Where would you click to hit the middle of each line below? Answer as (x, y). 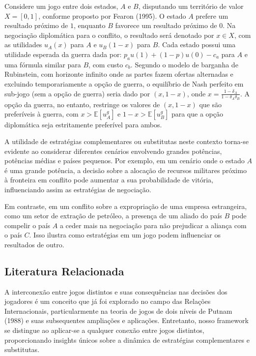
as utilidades (23, 44)
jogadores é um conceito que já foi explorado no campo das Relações (108, 301)
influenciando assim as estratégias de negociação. (78, 189)
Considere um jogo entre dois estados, (61, 6)
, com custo (106, 64)
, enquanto (89, 25)
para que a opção (197, 114)
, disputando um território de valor (191, 6)
